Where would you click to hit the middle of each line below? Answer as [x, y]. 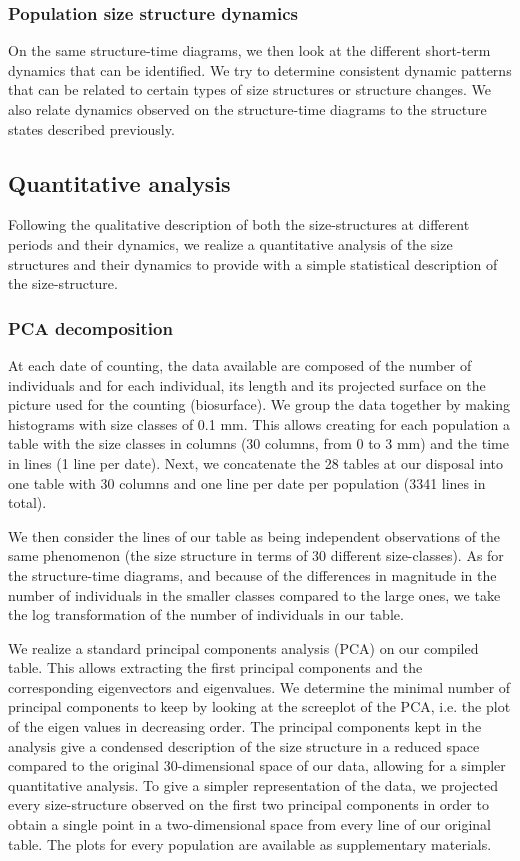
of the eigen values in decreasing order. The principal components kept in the [245, 726]
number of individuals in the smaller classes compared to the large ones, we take [254, 594]
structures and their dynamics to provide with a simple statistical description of [253, 263]
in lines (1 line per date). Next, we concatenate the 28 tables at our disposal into [256, 462]
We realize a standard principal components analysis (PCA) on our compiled [243, 647]
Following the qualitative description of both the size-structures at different [239, 224]
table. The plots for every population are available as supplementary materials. [250, 843]
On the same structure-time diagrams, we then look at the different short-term [249, 50]
